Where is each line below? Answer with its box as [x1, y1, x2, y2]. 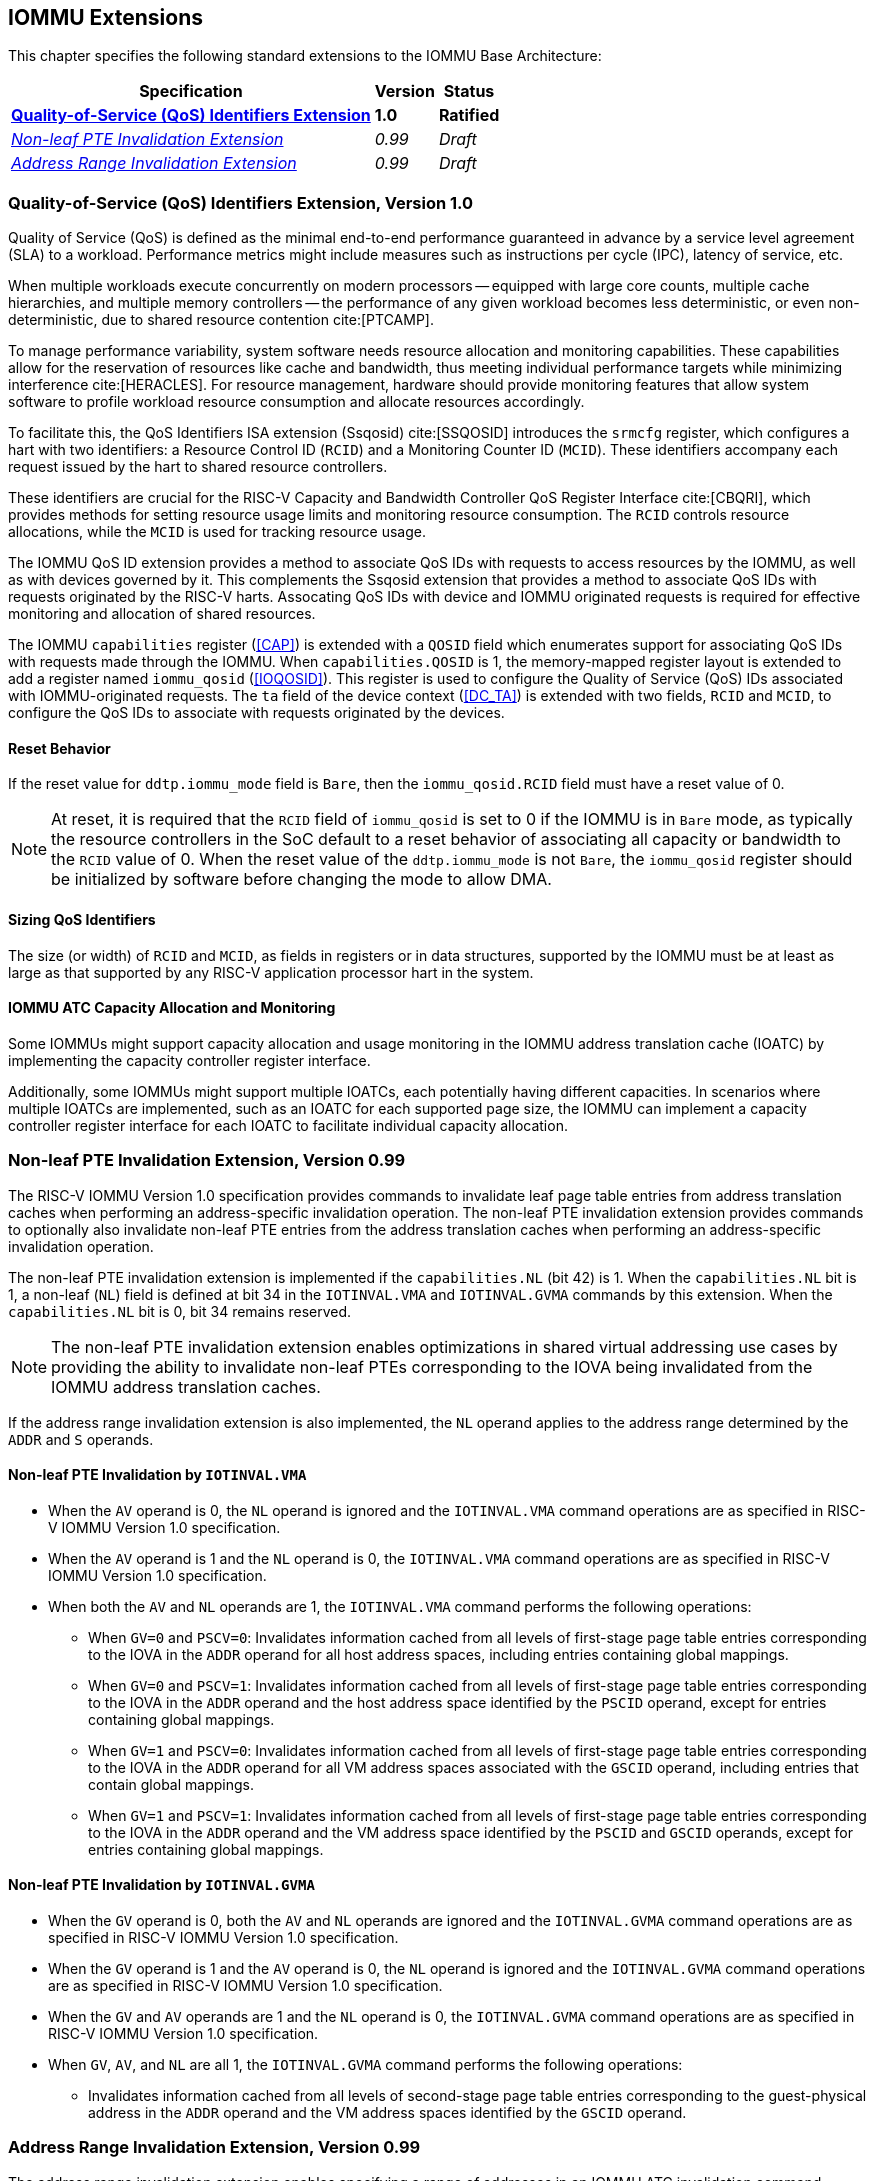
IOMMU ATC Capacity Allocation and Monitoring [8, 999, 336, 1017]
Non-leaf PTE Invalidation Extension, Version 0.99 [8, 1150, 406, 1171]
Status [443, 81, 495, 102]
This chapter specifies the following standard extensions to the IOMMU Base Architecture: [8, 47, 602, 65]
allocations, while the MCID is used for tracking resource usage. [8, 523, 426, 541]
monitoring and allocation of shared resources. [8, 605, 316, 623]
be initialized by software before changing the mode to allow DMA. [51, 869, 552, 890]
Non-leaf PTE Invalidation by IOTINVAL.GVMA [8, 1876, 315, 1894]
